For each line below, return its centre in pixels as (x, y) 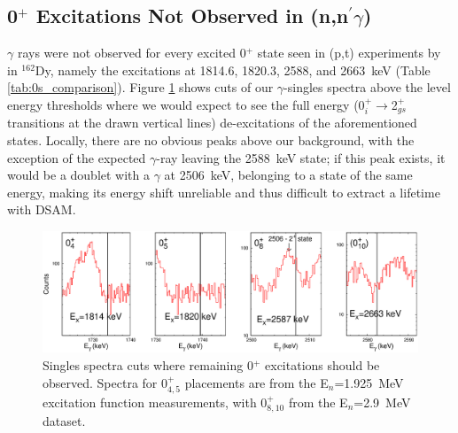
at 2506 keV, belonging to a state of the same (288, 175)
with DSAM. (42, 209)
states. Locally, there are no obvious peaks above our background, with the (211, 140)
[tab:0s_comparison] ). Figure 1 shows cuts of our (140, 87)
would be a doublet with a (79, 175)
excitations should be (322, 364)
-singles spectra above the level (367, 87)
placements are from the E (256, 382)
